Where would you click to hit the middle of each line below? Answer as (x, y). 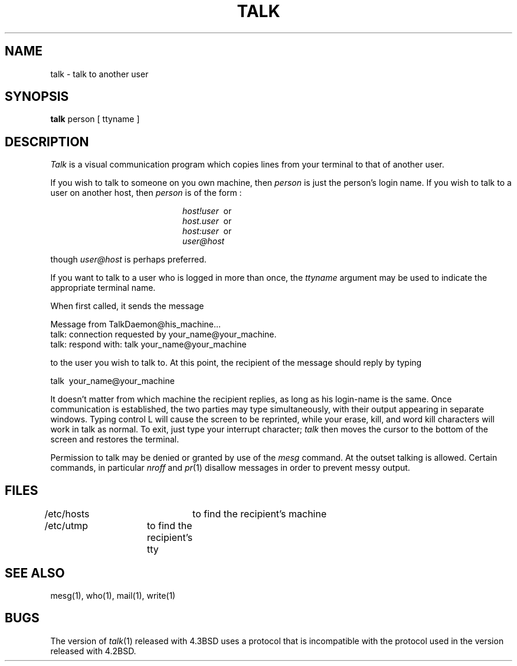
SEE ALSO (35, 573)
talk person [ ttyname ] (95, 119)
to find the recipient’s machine (260, 514)
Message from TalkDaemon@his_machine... (136, 324)
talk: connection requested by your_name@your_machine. (163, 334)
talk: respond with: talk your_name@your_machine (148, 345)
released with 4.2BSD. (93, 651)
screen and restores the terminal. (115, 439)
